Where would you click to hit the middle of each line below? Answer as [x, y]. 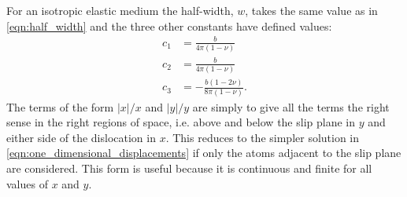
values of [27, 183]
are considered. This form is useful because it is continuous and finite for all [189, 168]
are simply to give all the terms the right [291, 106]
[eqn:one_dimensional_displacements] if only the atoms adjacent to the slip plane [204, 153]
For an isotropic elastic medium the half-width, [120, 10]
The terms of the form [60, 106]
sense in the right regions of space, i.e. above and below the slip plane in [181, 122]
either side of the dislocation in [81, 137]
